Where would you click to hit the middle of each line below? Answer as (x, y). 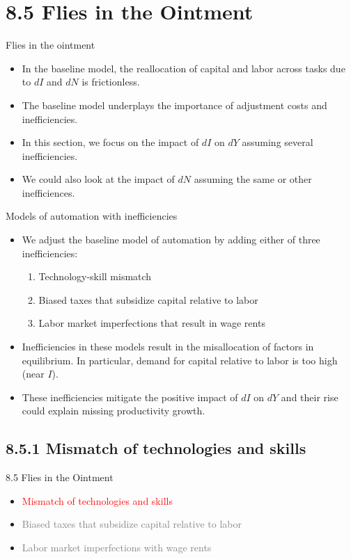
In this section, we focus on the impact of (110, 142)
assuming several (278, 142)
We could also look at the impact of (98, 179)
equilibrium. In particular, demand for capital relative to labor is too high (180, 360)
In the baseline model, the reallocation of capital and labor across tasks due (184, 68)
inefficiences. (48, 192)
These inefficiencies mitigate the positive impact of (130, 397)
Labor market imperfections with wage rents (117, 547)
